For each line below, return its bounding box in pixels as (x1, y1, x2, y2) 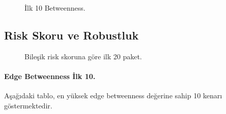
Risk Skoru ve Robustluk (4, 27, 139, 43)
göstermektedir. (4, 100, 52, 110)
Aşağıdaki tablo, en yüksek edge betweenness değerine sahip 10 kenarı (4, 90, 222, 101)
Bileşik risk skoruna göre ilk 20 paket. (24, 51, 142, 61)
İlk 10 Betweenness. (24, 3, 86, 13)
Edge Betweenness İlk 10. (4, 70, 96, 81)
